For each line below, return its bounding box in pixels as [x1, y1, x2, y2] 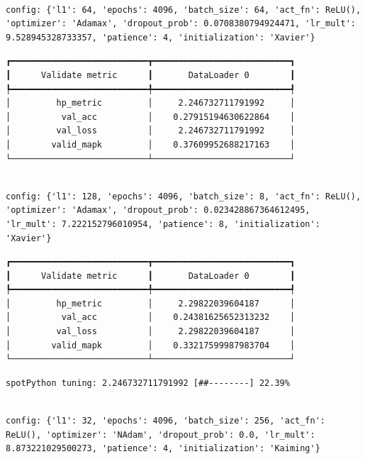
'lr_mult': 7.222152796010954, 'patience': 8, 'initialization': [6, 219, 320, 229]
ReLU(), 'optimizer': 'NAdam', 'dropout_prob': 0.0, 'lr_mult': [6, 429, 315, 440]
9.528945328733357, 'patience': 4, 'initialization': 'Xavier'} [6, 32, 315, 43]
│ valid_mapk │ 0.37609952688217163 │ [6, 139, 296, 150]
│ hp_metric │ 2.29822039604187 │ [6, 298, 296, 309]
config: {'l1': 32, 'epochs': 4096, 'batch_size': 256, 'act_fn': [6, 416, 326, 426]
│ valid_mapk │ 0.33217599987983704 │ [6, 340, 296, 350]
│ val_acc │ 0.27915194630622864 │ [6, 111, 296, 122]
